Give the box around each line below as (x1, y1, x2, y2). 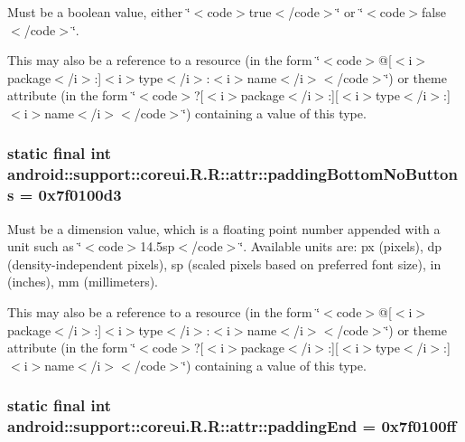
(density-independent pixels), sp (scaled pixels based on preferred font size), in (7, 254, 442, 273)
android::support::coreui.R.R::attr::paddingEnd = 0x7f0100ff (7, 415, 457, 437)
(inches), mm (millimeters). (7, 272, 159, 291)
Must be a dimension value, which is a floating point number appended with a (7, 219, 441, 238)
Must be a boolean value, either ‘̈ (7, 3, 191, 21)
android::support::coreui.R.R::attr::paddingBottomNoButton (7, 163, 458, 185)
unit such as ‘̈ (7, 237, 82, 256)
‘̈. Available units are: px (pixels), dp (239, 237, 442, 256)
